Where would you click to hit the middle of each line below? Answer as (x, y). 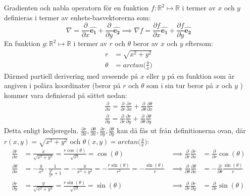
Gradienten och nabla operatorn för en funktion (76, 7)
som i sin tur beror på (180, 85)
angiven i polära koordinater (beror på (62, 85)
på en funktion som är (201, 75)
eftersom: (199, 43)
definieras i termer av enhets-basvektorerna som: (77, 17)
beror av (146, 43)
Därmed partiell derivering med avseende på (71, 75)
